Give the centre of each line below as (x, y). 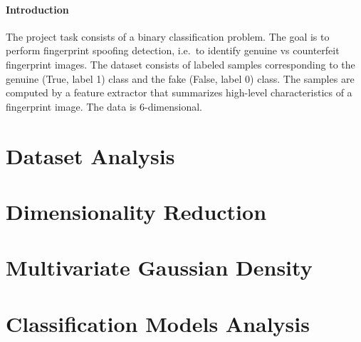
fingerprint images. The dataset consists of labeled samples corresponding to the (180, 64)
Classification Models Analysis (158, 323)
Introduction (37, 9)
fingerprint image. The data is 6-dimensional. (104, 106)
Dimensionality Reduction (136, 211)
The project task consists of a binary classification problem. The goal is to (168, 36)
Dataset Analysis (90, 155)
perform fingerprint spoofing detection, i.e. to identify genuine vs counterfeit (173, 50)
